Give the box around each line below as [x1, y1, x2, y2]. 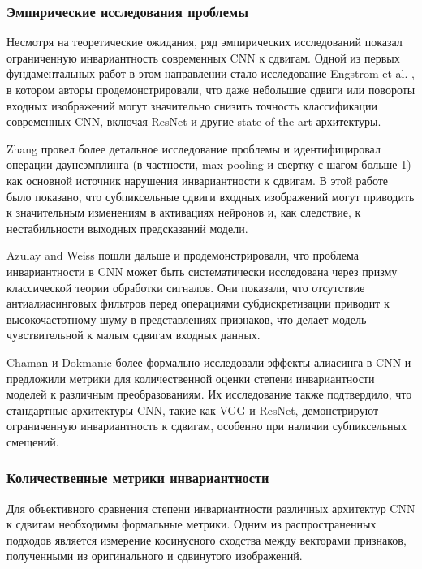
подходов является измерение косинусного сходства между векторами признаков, [6, 531, 407, 548]
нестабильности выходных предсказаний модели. [6, 219, 248, 236]
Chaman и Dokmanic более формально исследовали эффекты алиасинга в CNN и [6, 353, 411, 370]
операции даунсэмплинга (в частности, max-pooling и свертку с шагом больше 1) [6, 156, 411, 173]
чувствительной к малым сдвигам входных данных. [6, 326, 261, 343]
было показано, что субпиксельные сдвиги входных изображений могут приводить [6, 188, 415, 205]
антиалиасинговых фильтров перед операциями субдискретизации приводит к [6, 295, 390, 312]
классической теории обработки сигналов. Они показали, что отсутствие [6, 278, 365, 295]
